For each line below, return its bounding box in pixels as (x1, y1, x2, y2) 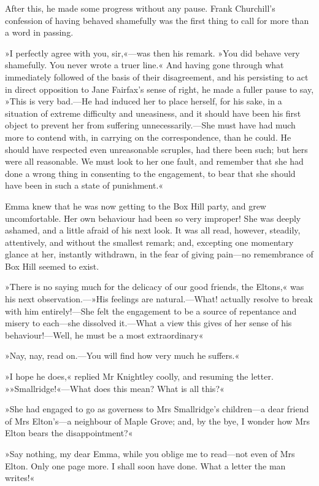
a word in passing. (5, 26, 74, 39)
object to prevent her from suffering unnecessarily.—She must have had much (5, 119, 296, 131)
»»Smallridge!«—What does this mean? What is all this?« (5, 382, 225, 394)
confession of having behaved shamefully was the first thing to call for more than (5, 14, 309, 26)
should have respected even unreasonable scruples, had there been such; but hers (5, 143, 308, 155)
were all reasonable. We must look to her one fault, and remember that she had (5, 155, 304, 168)
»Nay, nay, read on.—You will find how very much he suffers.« (5, 349, 240, 362)
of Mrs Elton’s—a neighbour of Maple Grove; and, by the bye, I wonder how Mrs (5, 414, 310, 427)
